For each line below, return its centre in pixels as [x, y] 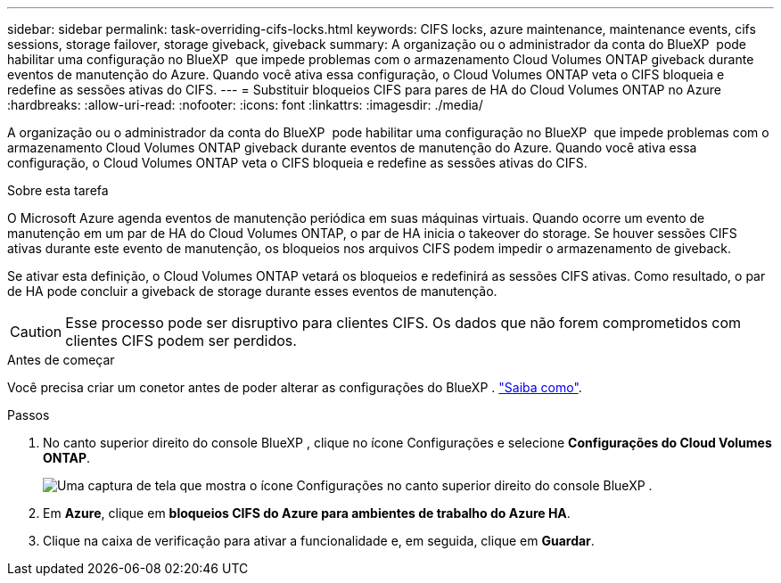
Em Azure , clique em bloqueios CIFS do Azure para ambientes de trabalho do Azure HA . [307, 513]
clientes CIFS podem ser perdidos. [181, 341]
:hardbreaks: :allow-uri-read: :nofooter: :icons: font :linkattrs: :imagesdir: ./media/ [245, 105]
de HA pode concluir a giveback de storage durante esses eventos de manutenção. [252, 291]
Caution [36, 332]
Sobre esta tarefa [58, 190]
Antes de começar [61, 360]
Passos [29, 415]
